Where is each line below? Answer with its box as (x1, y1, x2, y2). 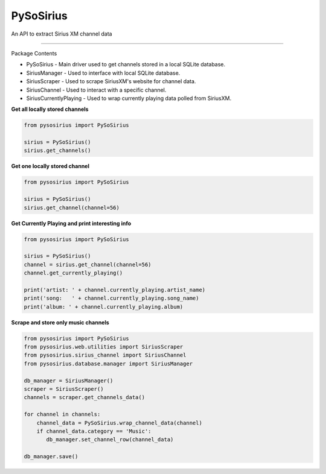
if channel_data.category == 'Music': (36, 428, 152, 434)
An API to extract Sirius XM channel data (11, 30, 112, 37)
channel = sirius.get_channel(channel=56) (24, 261, 152, 268)
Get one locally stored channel (11, 163, 90, 170)
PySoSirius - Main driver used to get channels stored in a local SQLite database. (26, 61, 226, 68)
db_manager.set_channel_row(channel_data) (46, 436, 174, 443)
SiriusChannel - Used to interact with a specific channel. (26, 86, 167, 93)
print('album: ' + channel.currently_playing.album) (24, 303, 184, 310)
